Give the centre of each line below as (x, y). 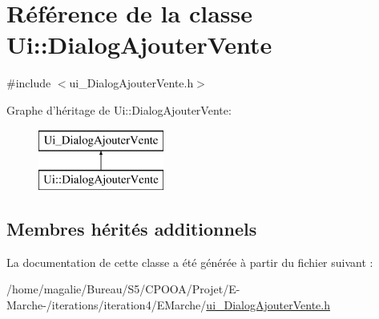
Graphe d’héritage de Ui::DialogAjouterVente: (119, 109)
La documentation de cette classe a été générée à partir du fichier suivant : (190, 262)
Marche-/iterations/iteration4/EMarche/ (107, 305)
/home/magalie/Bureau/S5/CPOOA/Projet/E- (123, 289)
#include (29, 83)
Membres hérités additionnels (132, 229)
